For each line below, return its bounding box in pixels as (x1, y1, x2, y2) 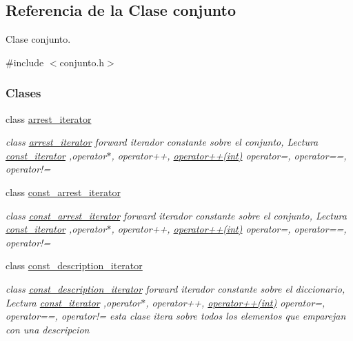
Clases (6, 84, 41, 101)
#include (6, 55, 44, 69)
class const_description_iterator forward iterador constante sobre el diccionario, (6, 281, 345, 295)
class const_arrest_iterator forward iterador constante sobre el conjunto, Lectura (6, 208, 347, 222)
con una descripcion (6, 322, 90, 336)
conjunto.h (59, 55, 105, 69)
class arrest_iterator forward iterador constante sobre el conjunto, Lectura (6, 135, 319, 149)
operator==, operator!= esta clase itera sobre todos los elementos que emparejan (6, 309, 346, 323)
